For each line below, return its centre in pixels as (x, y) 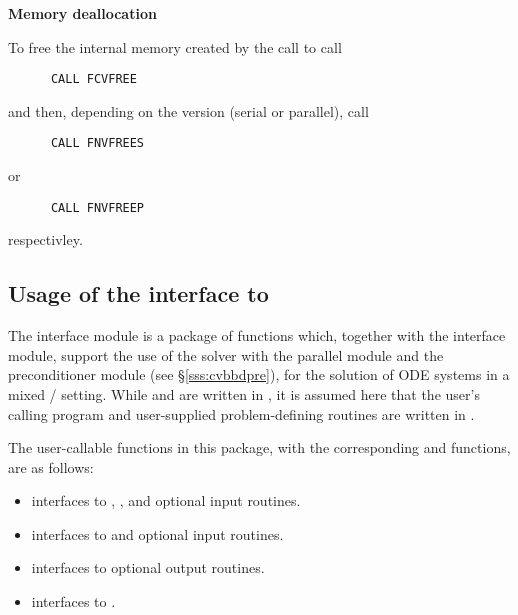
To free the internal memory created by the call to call (175, 46)
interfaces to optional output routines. (148, 567)
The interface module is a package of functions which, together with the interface (257, 335)
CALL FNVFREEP (97, 207)
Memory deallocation (82, 13)
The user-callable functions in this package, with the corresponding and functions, (259, 447)
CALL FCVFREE (93, 79)
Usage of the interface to (138, 293)
